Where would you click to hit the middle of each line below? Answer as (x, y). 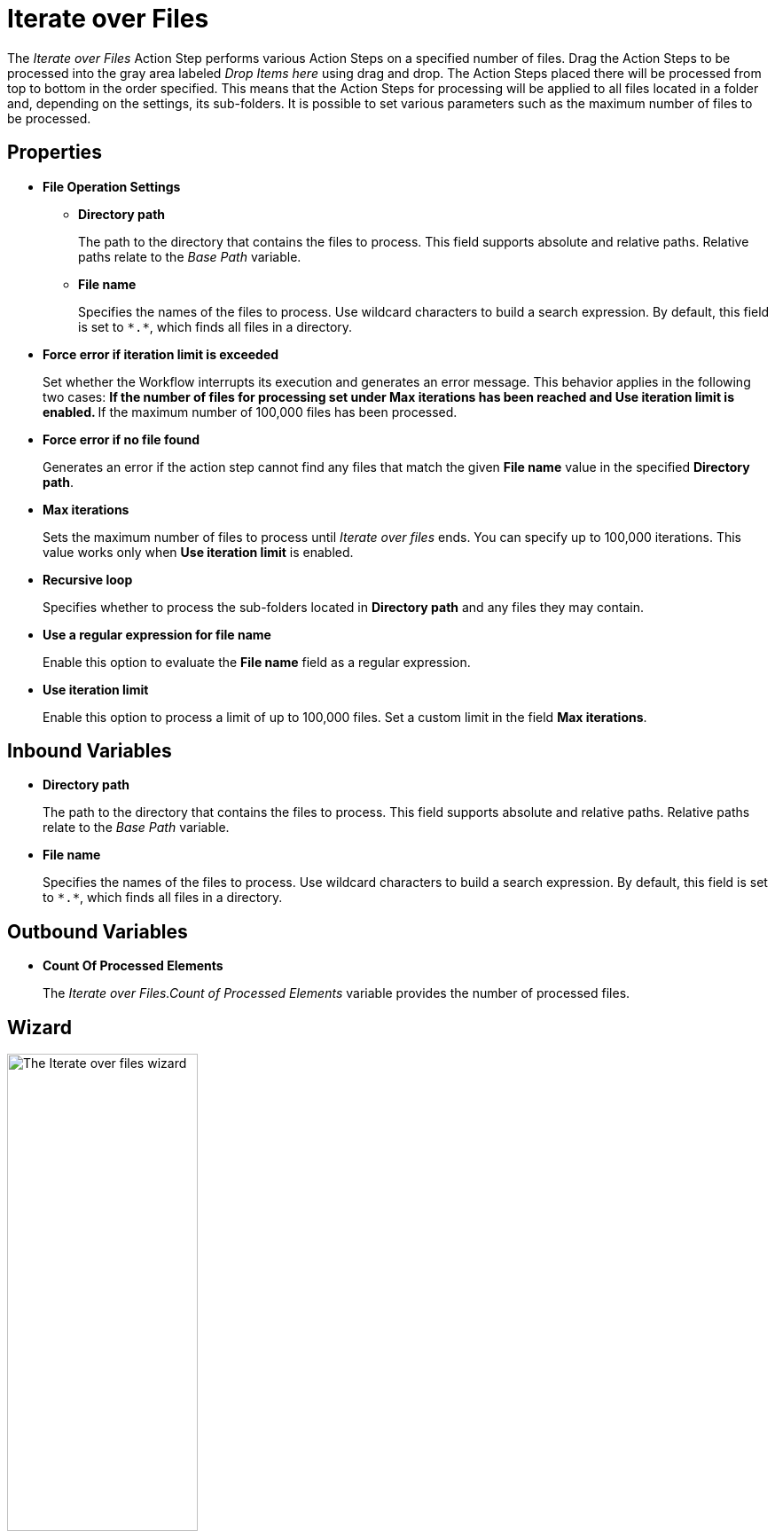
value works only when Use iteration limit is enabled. (198, 552)
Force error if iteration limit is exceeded (161, 354)
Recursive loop (88, 579)
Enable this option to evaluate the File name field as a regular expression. (257, 662)
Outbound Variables (98, 931)
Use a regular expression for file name (157, 634)
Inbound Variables (90, 751)
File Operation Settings (112, 186)
